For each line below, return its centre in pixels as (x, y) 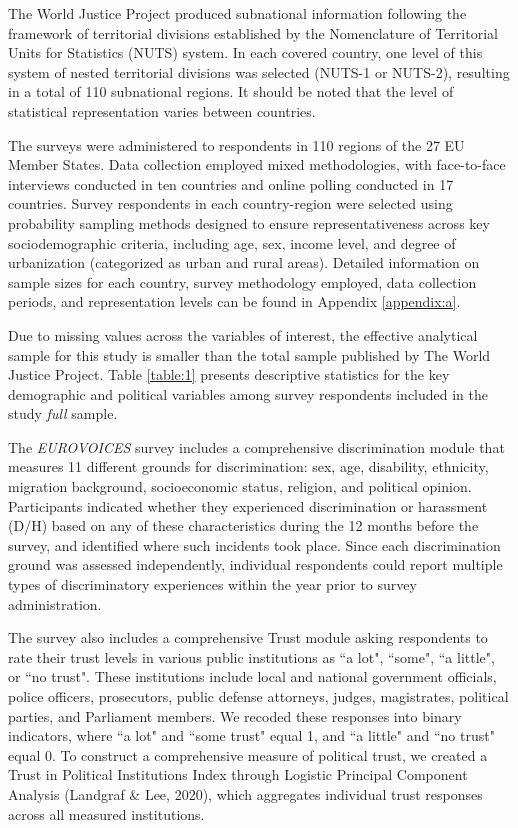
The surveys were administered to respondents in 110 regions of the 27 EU (236, 144)
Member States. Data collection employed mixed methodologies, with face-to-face (257, 164)
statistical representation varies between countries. (162, 110)
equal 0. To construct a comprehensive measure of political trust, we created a (248, 754)
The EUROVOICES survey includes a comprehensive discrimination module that (256, 446)
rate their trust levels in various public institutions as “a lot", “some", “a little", (251, 656)
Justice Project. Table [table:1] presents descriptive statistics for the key (229, 374)
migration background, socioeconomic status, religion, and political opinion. (240, 486)
